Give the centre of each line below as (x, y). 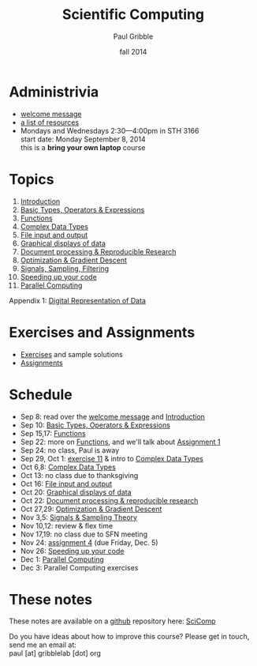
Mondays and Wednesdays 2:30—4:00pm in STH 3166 (110, 130)
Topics (32, 179)
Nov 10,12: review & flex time (67, 525)
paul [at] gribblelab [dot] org (55, 653)
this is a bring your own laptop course (83, 147)
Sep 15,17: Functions (53, 433)
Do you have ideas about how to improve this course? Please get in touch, (129, 637)
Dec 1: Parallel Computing (62, 559)
